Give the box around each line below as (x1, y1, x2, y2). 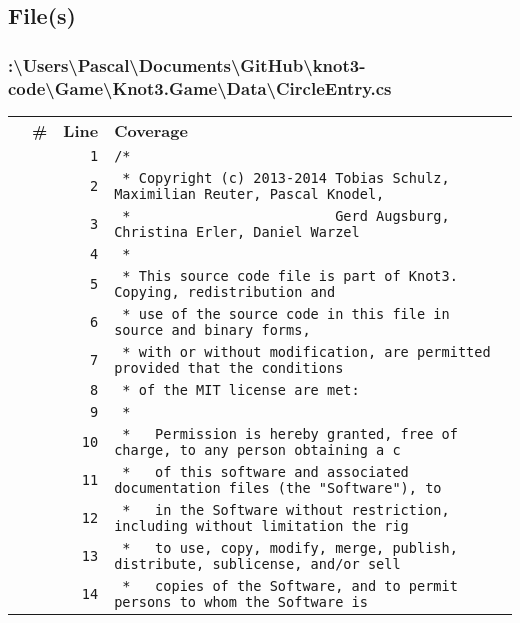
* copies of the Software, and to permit (122, 577, 458, 594)
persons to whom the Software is (114, 593, 368, 610)
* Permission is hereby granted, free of (122, 425, 458, 442)
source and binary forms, (114, 321, 311, 338)
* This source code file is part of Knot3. (122, 267, 458, 284)
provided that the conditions (114, 359, 344, 376)
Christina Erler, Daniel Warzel (114, 223, 360, 240)
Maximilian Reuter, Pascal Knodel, (114, 185, 385, 202)
